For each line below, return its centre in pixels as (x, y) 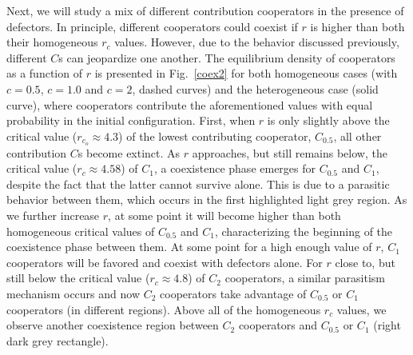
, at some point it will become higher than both (224, 215)
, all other (357, 136)
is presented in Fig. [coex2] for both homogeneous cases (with (246, 73)
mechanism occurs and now (73, 293)
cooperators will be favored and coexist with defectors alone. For (165, 262)
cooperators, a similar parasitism (305, 278)
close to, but (365, 262)
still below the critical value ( (78, 278)
